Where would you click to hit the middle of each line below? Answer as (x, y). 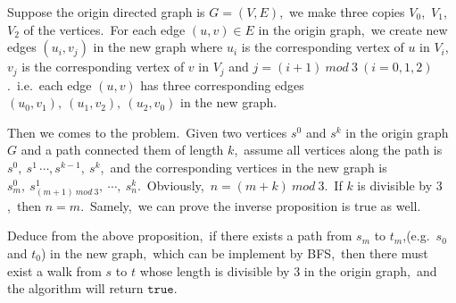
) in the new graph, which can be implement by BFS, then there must (234, 252)
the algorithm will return (75, 288)
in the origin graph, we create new (353, 29)
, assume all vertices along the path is (338, 150)
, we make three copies (342, 12)
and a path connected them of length (122, 150)
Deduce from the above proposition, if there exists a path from (180, 236)
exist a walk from (54, 270)
